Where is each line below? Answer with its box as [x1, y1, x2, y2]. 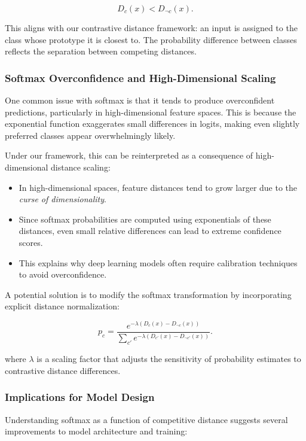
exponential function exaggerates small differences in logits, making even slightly [5, 117, 300, 130]
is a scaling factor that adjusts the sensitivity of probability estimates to [36, 352, 301, 365]
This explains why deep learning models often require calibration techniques [19, 256, 298, 269]
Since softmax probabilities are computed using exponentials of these [19, 212, 271, 225]
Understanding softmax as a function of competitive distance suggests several [5, 413, 288, 425]
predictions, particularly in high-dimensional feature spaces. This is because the [5, 105, 296, 118]
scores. [19, 236, 43, 248]
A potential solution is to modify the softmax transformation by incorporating [5, 288, 292, 300]
